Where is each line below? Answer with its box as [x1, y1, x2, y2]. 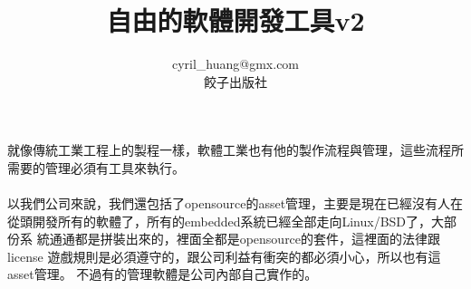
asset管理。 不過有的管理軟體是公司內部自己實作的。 [7, 265, 318, 284]
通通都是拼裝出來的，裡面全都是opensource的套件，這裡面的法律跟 [49, 229, 441, 248]
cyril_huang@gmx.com [171, 54, 300, 73]
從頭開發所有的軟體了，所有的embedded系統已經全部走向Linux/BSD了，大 [7, 211, 445, 230]
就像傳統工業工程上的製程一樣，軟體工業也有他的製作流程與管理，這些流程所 [7, 140, 464, 159]
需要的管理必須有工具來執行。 [7, 158, 185, 177]
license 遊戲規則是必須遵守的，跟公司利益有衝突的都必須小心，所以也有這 [7, 246, 441, 265]
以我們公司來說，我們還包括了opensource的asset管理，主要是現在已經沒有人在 [7, 194, 464, 213]
